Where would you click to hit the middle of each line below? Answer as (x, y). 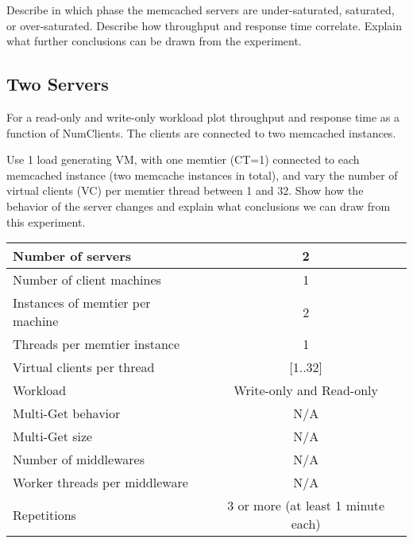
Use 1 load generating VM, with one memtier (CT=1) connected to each (183, 159)
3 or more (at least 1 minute (306, 506)
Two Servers (58, 84)
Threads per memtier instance (96, 344)
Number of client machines (87, 280)
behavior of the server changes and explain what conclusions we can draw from (199, 206)
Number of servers (72, 256)
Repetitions (44, 514)
